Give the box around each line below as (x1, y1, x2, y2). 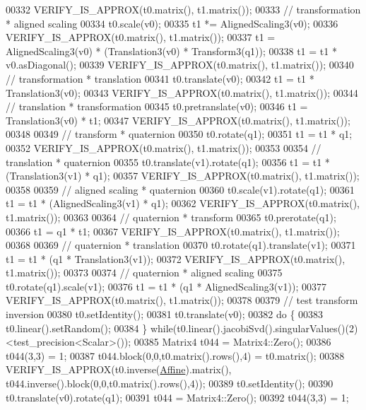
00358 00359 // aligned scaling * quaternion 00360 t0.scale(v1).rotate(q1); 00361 (6, 182, 355, 197)
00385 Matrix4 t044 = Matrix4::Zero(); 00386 (134, 334, 331, 349)
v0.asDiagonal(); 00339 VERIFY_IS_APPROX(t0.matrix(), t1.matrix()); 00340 (6, 57, 354, 72)
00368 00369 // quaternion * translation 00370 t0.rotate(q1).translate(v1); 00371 (6, 238, 356, 252)
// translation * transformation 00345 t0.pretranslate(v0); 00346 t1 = (6, 99, 308, 114)
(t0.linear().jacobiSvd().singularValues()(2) (172, 320, 358, 335)
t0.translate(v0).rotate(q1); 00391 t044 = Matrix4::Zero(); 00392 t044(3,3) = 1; (6, 389, 349, 404)
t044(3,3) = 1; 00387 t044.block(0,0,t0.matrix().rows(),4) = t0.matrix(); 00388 (6, 348, 345, 363)
